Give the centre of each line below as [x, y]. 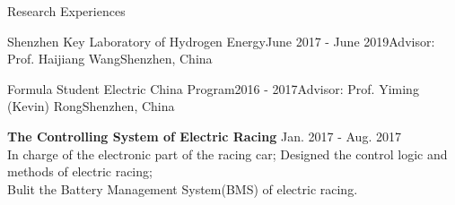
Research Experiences [66, 11]
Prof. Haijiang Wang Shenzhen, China [110, 59]
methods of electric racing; [80, 171]
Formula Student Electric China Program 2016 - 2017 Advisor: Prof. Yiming [213, 88]
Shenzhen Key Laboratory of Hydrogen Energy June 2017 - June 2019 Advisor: [221, 41]
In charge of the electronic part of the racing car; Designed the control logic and [227, 154]
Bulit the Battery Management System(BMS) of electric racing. [183, 188]
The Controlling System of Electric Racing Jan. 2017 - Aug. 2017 [204, 136]
